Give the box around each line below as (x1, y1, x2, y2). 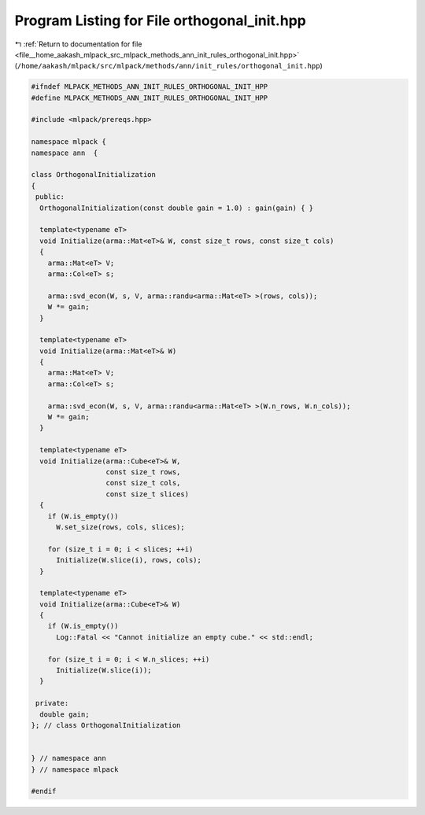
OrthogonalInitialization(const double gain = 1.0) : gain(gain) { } (39, 203, 314, 212)
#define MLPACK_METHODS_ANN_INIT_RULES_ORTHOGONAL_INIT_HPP (31, 93, 268, 102)
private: (35, 699, 69, 708)
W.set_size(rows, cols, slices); (56, 522, 185, 531)
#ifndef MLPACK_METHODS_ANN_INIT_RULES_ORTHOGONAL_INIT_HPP (31, 83, 268, 91)
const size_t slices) (105, 489, 189, 499)
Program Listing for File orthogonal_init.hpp (14, 12, 306, 29)
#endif (31, 787, 57, 796)
